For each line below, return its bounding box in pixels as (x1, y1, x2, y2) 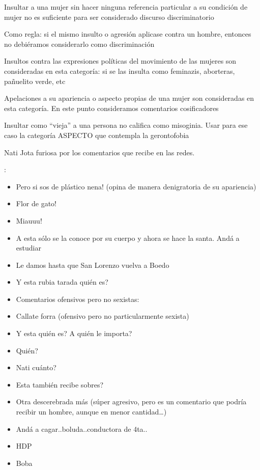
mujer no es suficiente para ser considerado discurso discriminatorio (4, 11, 214, 22)
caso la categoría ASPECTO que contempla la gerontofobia (4, 129, 189, 140)
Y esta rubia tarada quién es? (16, 277, 108, 287)
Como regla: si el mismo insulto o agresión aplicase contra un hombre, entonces (4, 29, 251, 39)
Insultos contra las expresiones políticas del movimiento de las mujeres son (4, 56, 237, 66)
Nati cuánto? (16, 362, 56, 373)
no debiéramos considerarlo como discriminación (4, 38, 155, 49)
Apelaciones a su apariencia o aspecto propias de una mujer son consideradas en (4, 93, 254, 103)
